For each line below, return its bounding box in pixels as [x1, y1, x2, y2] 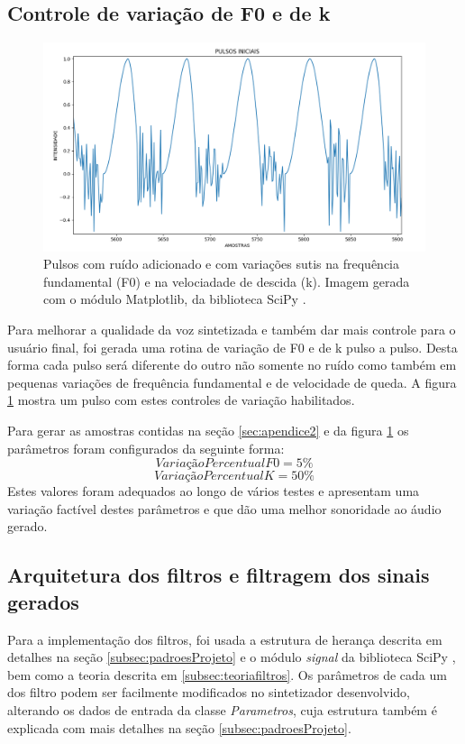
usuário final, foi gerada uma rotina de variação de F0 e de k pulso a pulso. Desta [7, 337, 458, 356]
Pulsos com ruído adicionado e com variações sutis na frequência [43, 254, 400, 273]
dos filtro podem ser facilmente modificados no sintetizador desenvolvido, [7, 683, 410, 702]
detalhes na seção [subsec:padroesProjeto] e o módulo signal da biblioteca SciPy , [7, 648, 456, 666]
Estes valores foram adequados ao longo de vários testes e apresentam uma [7, 482, 420, 501]
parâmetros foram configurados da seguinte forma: [7, 438, 285, 457]
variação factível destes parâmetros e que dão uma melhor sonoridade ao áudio [7, 499, 442, 518]
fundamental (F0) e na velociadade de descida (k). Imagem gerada [43, 271, 410, 290]
